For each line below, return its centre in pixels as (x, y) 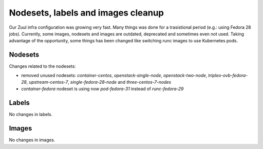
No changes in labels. (31, 114)
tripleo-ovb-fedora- (228, 75)
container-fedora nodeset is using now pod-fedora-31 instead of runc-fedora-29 (102, 89)
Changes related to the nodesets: (42, 66)
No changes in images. (32, 140)
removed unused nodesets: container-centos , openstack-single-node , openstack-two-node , (114, 75)
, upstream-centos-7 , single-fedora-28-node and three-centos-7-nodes (99, 82)
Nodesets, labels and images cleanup (86, 13)
